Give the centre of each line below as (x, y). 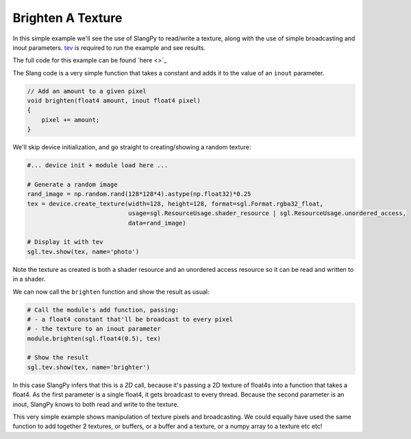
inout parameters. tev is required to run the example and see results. (109, 47)
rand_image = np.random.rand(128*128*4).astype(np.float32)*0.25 (139, 194)
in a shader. (29, 279)
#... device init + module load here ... (98, 165)
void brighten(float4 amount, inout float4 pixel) (114, 101)
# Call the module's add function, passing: (103, 310)
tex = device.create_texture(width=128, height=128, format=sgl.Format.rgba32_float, (175, 203)
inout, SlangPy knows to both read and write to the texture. (96, 404)
